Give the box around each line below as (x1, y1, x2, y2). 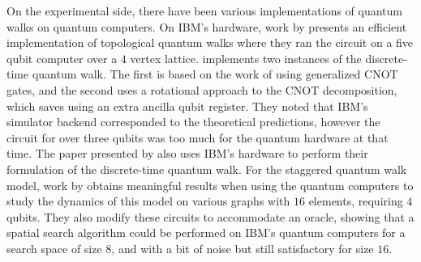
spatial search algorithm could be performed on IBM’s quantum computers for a (6, 224, 406, 241)
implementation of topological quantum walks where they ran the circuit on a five (6, 34, 414, 51)
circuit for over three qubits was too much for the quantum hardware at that (6, 129, 389, 146)
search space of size (6, 239, 102, 256)
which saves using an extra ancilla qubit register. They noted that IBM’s (6, 97, 368, 114)
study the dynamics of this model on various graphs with (6, 192, 290, 209)
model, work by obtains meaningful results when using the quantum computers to (6, 176, 414, 193)
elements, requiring (308, 192, 403, 209)
